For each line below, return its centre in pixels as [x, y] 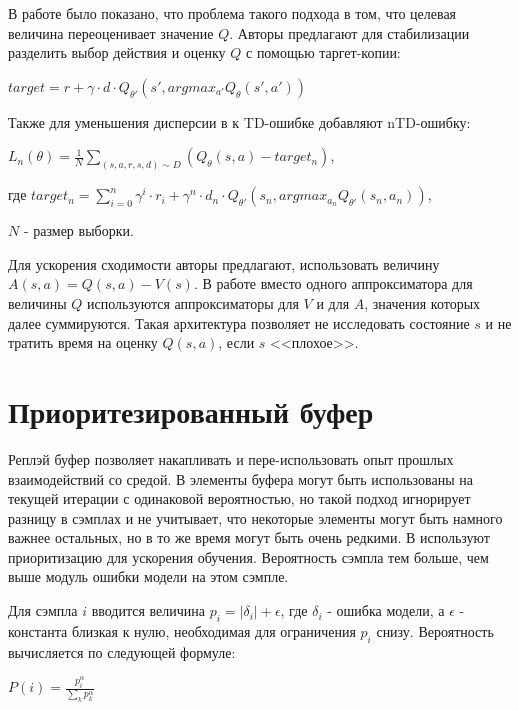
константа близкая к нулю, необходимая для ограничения [182, 630]
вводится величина [148, 610]
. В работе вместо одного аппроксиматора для [333, 283]
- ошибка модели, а [386, 610]
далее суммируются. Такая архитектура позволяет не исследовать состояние [239, 322]
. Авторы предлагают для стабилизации [349, 32]
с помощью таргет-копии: [323, 52]
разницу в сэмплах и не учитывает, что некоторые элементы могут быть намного [255, 517]
